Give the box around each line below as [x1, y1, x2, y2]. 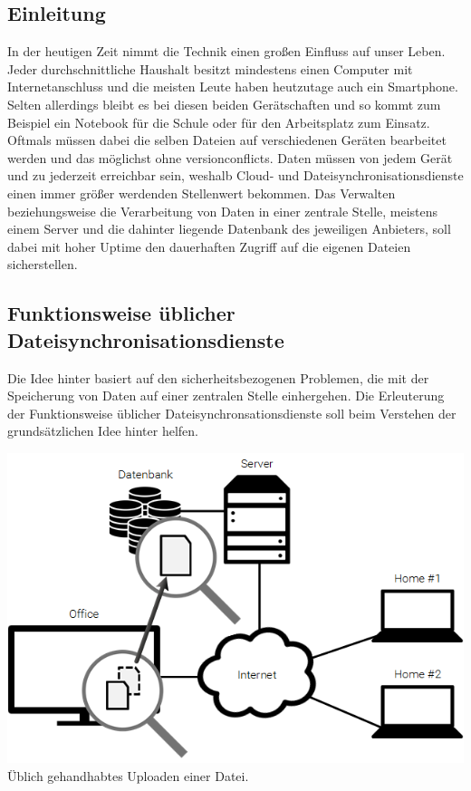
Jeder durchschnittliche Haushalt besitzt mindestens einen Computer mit [7, 59, 413, 78]
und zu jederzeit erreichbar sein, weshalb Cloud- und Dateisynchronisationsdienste [7, 166, 464, 185]
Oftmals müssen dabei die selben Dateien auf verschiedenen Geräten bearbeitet [7, 130, 447, 150]
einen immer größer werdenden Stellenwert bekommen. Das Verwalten [7, 183, 396, 202]
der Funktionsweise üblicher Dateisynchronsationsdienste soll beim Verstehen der [7, 403, 457, 422]
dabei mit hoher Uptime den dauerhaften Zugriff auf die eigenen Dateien [7, 236, 411, 256]
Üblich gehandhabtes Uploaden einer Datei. [7, 766, 249, 785]
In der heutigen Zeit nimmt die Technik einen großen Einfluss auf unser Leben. [7, 42, 446, 61]
